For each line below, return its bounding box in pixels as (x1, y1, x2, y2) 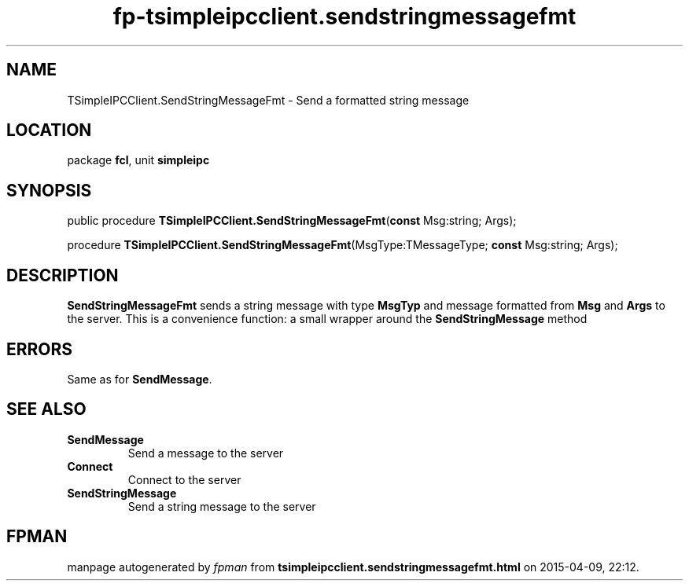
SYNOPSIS (6, 180, 92, 200)
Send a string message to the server (127, 499, 316, 513)
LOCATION (6, 120, 92, 141)
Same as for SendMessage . (67, 372, 212, 386)
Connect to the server (127, 472, 241, 486)
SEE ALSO (6, 399, 87, 420)
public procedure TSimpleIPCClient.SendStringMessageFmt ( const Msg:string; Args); (67, 214, 517, 228)
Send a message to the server (127, 446, 284, 460)
